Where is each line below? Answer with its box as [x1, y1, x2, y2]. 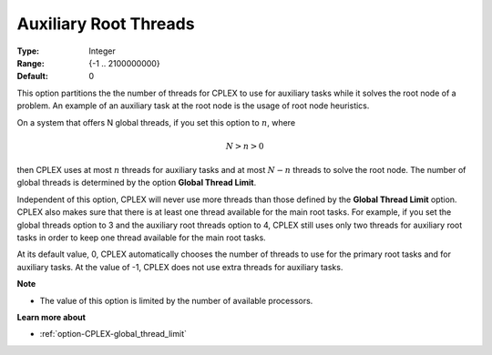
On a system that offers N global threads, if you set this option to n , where [16, 117, 296, 127]
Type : [16, 46, 40, 56]
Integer [88, 46, 116, 56]
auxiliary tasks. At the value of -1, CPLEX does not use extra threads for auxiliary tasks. [16, 261, 343, 272]
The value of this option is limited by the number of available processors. [39, 295, 313, 306]
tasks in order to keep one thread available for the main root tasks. [16, 232, 266, 243]
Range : [16, 57, 45, 68]
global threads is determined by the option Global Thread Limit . [16, 177, 257, 188]
